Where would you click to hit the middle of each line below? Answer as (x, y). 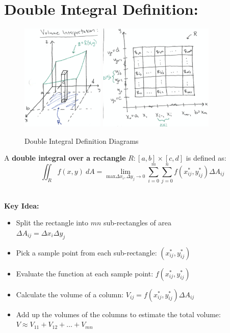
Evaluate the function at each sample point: (85, 273)
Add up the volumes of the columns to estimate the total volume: (118, 314)
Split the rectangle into (52, 223)
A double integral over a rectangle (65, 158)
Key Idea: (22, 205)
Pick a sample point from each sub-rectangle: (86, 252)
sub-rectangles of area (137, 223)
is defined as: (206, 158)
